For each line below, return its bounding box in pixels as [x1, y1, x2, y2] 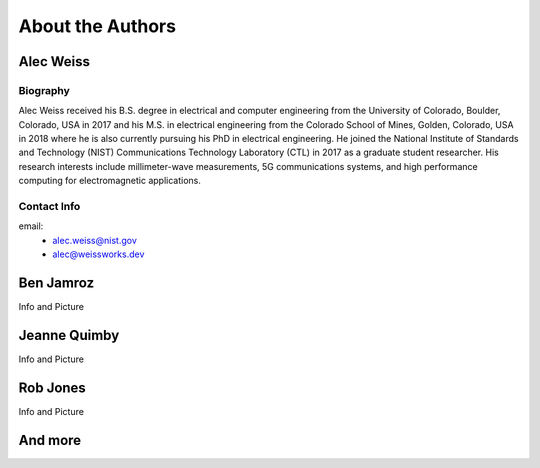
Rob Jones [18, 379, 87, 396]
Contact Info [18, 200, 81, 214]
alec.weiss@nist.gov [52, 234, 137, 246]
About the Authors [18, 15, 177, 37]
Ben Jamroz [18, 275, 95, 291]
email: [18, 220, 44, 232]
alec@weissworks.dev [52, 248, 145, 260]
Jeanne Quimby [18, 326, 120, 344]
